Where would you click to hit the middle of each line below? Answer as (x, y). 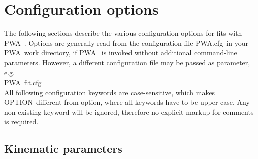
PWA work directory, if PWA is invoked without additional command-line (121, 53)
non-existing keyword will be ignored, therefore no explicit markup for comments (129, 111)
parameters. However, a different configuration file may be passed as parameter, (127, 62)
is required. (21, 122)
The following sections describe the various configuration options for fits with (123, 33)
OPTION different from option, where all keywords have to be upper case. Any (127, 102)
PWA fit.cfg (23, 82)
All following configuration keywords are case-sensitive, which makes (110, 92)
